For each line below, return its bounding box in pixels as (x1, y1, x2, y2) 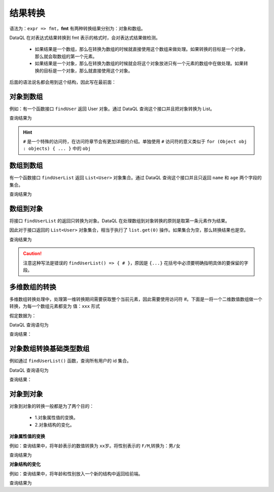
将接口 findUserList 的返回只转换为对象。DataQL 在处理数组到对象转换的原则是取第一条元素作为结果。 (9, 217, 230, 223)
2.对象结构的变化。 (35, 421, 75, 428)
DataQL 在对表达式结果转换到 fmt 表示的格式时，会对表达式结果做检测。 (9, 35, 160, 41)
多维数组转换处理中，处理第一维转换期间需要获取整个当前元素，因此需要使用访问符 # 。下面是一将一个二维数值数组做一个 (9, 296, 262, 302)
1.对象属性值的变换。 (35, 414, 78, 421)
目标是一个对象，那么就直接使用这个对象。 (43, 68, 133, 74)
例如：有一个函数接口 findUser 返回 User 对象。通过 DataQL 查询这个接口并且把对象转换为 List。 (9, 106, 215, 112)
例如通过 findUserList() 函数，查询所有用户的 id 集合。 (9, 358, 131, 364)
